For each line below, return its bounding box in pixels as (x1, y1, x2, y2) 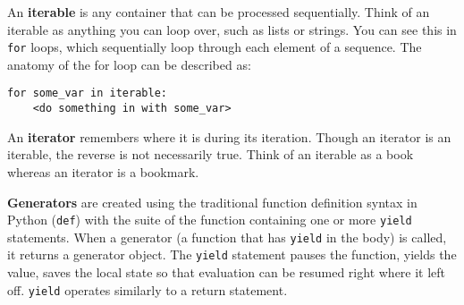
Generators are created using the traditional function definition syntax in (7, 192, 418, 211)
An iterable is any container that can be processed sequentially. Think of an (7, 3, 430, 21)
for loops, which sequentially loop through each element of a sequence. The (7, 38, 422, 56)
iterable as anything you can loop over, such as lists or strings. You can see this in (7, 20, 457, 38)
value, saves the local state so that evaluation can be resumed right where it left (7, 263, 446, 282)
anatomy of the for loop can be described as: (7, 55, 251, 73)
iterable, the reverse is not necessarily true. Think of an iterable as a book (7, 145, 414, 164)
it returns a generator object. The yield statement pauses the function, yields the (7, 245, 457, 264)
